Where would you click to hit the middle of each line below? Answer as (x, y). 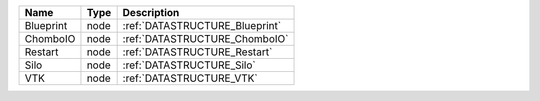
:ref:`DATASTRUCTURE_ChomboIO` (205, 38)
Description (151, 12)
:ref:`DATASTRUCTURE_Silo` (189, 65)
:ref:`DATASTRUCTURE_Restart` (197, 52)
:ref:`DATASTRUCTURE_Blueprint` (202, 25)
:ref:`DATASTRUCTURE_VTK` (190, 78)
